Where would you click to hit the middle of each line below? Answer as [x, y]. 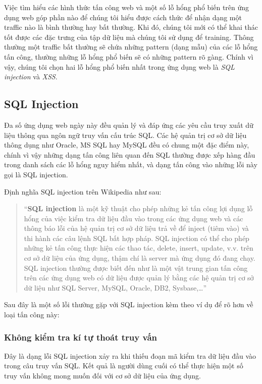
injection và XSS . [31, 77]
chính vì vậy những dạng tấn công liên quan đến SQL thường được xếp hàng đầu [130, 154]
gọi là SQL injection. [36, 174]
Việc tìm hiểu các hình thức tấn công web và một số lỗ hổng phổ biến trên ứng [127, 7]
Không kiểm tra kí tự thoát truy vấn [81, 337]
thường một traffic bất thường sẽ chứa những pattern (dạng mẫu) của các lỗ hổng [131, 47]
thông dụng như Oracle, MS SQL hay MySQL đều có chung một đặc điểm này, [127, 145]
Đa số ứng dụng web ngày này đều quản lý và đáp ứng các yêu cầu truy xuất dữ [129, 125]
